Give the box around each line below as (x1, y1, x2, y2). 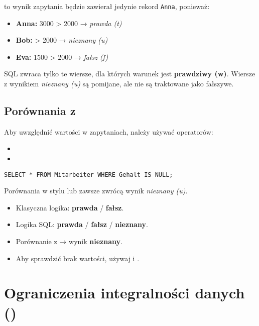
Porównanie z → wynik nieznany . (16, 236, 122, 247)
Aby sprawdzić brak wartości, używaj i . (16, 253, 140, 263)
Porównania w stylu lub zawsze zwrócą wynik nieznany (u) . (4, 185, 188, 196)
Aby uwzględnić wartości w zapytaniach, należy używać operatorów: (4, 126, 213, 137)
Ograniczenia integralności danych (4, 282, 245, 303)
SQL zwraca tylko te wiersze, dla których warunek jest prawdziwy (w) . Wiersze (4, 68, 255, 79)
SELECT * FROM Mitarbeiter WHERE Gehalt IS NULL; (4, 171, 173, 178)
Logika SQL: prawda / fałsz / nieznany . (16, 219, 148, 230)
